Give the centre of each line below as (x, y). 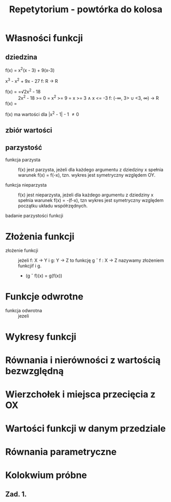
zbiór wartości (29, 130)
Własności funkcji (44, 38)
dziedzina (21, 57)
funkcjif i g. (30, 266)
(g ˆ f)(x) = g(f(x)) (44, 276)
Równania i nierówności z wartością (83, 360)
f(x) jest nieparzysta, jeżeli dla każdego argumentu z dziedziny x (86, 195)
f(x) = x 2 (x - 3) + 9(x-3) (30, 70)
